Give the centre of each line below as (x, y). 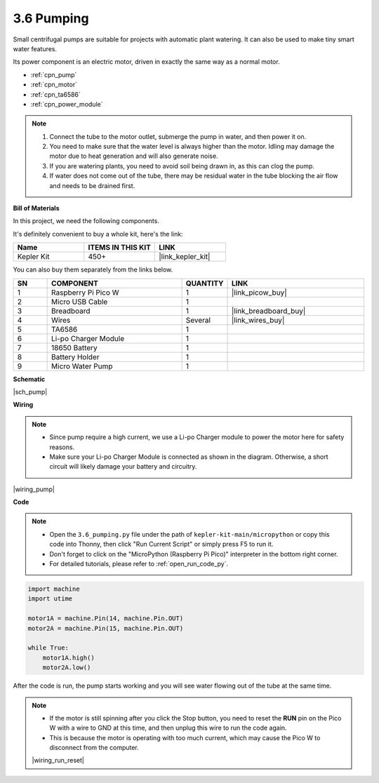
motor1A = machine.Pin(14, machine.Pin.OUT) (106, 618)
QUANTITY (205, 283)
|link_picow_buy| (259, 293)
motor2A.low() (67, 668)
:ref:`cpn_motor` (54, 85)
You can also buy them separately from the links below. (93, 269)
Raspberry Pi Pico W (85, 293)
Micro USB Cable (80, 302)
